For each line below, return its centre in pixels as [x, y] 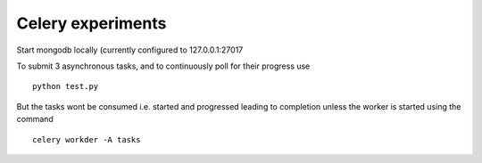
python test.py [66, 86]
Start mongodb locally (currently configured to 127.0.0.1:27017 [130, 50]
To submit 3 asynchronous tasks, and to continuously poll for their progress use [163, 66]
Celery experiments [91, 23]
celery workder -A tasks [87, 139]
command [35, 119]
